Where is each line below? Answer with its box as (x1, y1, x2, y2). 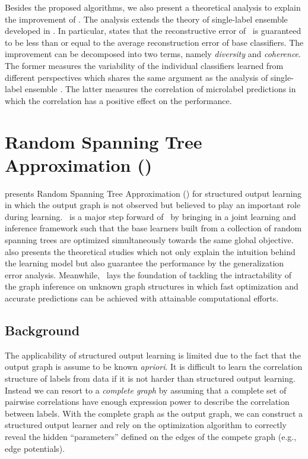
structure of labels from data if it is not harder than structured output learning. (5, 372, 296, 384)
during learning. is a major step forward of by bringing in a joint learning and (5, 210, 296, 222)
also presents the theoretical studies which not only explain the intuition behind (5, 245, 296, 257)
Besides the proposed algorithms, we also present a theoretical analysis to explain (5, 1, 301, 13)
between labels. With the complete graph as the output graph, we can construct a (5, 407, 303, 419)
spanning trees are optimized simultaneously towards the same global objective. (5, 234, 294, 246)
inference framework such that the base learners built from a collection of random (5, 222, 302, 234)
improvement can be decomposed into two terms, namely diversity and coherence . (5, 48, 301, 60)
